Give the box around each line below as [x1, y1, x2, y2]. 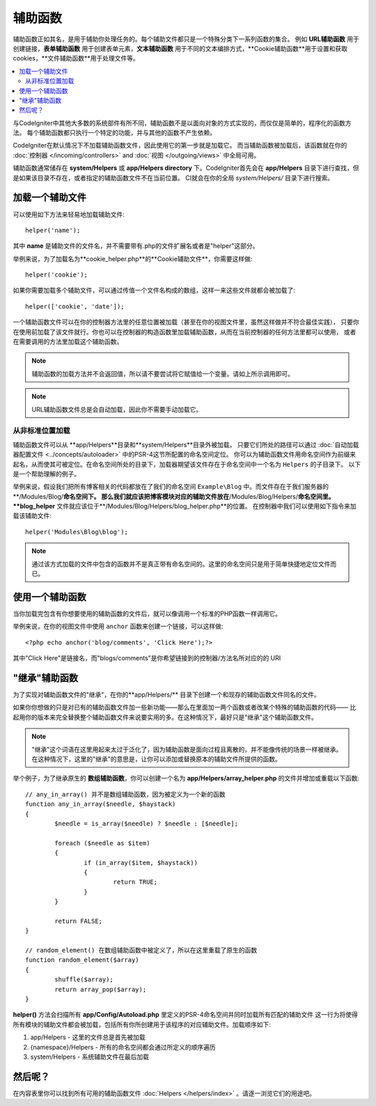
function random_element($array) [25, 956, 139, 964]
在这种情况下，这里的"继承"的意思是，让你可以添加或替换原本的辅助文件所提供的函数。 [31, 754, 282, 763]
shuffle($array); [54, 976, 114, 983]
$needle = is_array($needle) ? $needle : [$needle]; [54, 819, 238, 827]
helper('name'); [25, 226, 81, 234]
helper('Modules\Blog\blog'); [25, 528, 129, 536]
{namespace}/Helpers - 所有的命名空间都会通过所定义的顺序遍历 [30, 1043, 216, 1051]
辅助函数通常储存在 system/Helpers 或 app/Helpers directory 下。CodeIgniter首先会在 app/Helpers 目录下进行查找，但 [13, 164, 359, 172]
